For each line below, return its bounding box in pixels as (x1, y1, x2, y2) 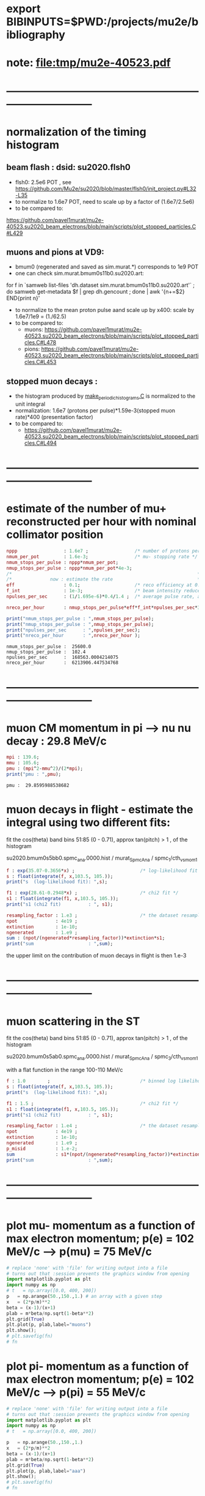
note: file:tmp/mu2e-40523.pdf (6, 56, 171, 70)
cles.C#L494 (24, 439, 57, 447)
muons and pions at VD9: (6, 247, 105, 257)
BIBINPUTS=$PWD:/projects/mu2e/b (6, 15, 199, 29)
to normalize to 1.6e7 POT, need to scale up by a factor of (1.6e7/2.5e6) (15, 198, 195, 205)
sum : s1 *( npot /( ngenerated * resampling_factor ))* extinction (6, 1151, 201, 1158)
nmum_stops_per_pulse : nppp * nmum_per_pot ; (6, 559, 119, 565)
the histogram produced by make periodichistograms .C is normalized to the (15, 392, 196, 401)
